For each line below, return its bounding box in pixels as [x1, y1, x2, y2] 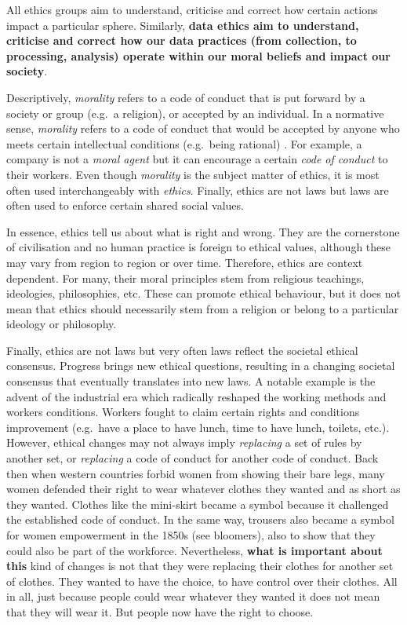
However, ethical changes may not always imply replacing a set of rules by [6, 434, 362, 451]
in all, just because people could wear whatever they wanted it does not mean [6, 588, 380, 605]
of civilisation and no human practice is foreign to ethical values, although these [6, 239, 391, 255]
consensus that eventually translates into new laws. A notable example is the [6, 373, 376, 389]
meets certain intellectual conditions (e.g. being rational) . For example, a [6, 135, 362, 152]
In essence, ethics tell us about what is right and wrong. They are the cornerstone [6, 223, 400, 239]
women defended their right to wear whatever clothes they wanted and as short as [6, 481, 401, 497]
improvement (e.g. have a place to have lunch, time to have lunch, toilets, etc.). [6, 418, 390, 435]
